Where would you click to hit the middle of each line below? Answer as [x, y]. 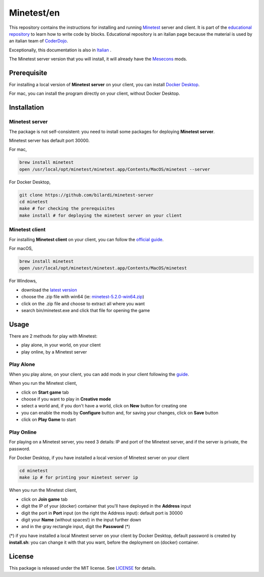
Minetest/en [34, 13]
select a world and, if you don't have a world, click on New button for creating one [104, 406]
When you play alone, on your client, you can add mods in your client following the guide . [99, 374]
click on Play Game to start [48, 420]
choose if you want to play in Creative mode [66, 399]
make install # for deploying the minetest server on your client [100, 215]
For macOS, [21, 248]
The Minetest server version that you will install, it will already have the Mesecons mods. [98, 59]
